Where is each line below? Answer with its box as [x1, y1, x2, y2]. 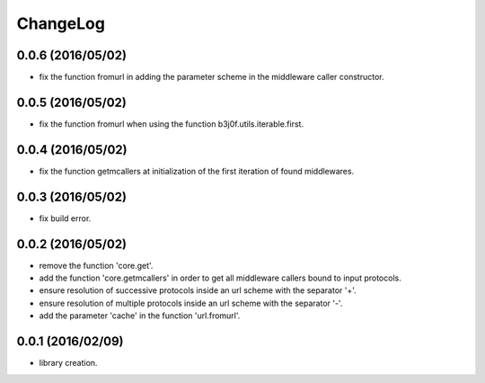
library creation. [39, 358, 98, 369]
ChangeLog [16, 13, 105, 33]
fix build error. [39, 212, 92, 224]
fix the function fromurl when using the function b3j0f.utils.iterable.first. [39, 118, 304, 129]
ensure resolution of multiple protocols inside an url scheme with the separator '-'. [39, 298, 343, 308]
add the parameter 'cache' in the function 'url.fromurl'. [39, 310, 241, 321]
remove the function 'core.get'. [39, 260, 154, 271]
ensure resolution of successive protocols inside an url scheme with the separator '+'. [39, 285, 357, 296]
